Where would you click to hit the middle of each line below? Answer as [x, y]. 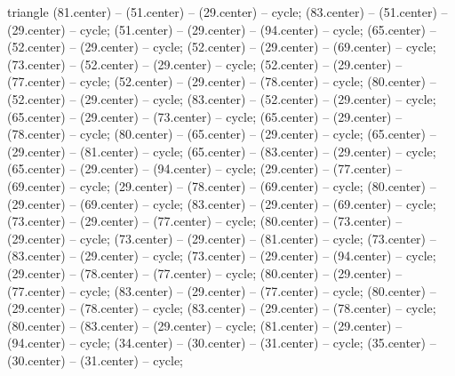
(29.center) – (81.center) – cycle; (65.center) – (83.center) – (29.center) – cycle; [222, 151]
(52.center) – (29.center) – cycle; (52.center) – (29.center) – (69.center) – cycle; [222, 47]
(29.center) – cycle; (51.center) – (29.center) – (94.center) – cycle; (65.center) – [222, 29]
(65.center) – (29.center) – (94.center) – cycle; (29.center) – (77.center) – [205, 168]
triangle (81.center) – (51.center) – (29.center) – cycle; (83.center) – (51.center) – [227, 12]
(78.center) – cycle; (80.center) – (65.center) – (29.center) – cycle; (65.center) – [222, 134]
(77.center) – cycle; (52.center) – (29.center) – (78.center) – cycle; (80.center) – [222, 81]
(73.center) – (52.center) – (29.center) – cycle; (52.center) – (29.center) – [205, 64]
